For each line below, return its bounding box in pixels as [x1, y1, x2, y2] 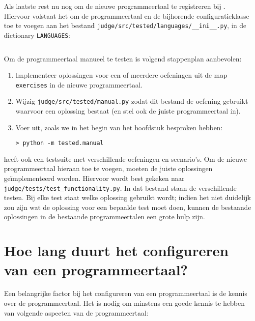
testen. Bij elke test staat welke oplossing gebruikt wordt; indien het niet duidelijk [4, 192, 251, 203]
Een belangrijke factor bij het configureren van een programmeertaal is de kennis [4, 288, 247, 298]
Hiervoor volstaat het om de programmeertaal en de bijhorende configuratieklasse [4, 10, 250, 21]
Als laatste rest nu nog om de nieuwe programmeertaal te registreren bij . [4, 1, 226, 11]
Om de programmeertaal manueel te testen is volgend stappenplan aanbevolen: [4, 53, 242, 63]
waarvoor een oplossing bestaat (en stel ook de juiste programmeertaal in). [15, 106, 241, 116]
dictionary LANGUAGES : [4, 29, 70, 40]
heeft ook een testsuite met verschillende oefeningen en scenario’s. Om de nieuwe [4, 153, 247, 164]
